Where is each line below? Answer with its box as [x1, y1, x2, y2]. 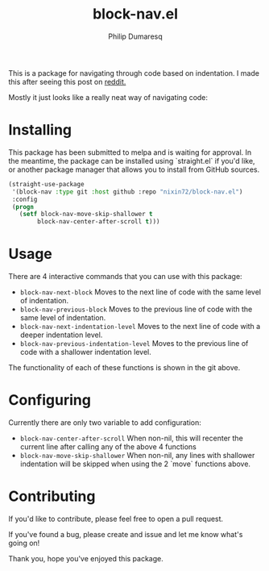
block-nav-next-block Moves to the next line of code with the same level [19, 287, 262, 297]
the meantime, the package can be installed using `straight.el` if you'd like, [8, 156, 255, 165]
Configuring [8, 391, 91, 410]
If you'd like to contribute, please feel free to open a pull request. [8, 514, 224, 523]
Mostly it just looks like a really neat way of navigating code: [8, 92, 208, 102]
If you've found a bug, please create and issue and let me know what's [8, 529, 243, 539]
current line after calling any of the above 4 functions [19, 442, 197, 452]
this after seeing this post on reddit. [8, 77, 126, 86]
